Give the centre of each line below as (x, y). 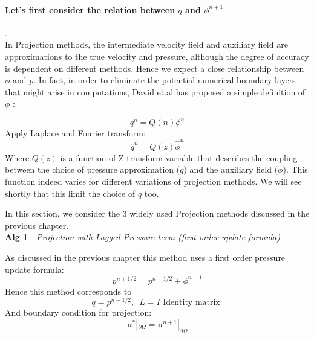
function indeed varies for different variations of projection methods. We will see (153, 181)
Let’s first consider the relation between (90, 9)
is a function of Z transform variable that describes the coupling (179, 157)
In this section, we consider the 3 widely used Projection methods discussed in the (157, 213)
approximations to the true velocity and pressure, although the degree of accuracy (157, 56)
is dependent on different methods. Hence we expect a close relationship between (155, 68)
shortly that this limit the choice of (70, 193)
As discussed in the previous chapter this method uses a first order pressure (145, 257)
